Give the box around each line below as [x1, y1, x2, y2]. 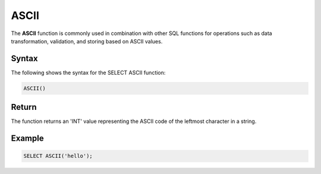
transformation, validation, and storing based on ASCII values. [11, 37, 163, 45]
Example [11, 134, 44, 144]
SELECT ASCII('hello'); [23, 153, 93, 160]
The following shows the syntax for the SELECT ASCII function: [11, 69, 166, 76]
